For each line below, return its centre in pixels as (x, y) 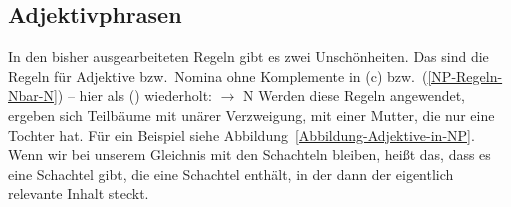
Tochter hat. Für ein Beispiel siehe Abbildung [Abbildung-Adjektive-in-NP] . (241, 134)
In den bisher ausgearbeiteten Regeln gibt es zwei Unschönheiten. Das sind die (248, 56)
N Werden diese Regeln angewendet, (354, 95)
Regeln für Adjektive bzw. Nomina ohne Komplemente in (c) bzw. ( (218, 75)
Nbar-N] (33, 95)
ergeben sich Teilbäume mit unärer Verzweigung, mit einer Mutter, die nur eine (251, 114)
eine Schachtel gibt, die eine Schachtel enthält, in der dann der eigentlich (231, 173)
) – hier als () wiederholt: (134, 95)
